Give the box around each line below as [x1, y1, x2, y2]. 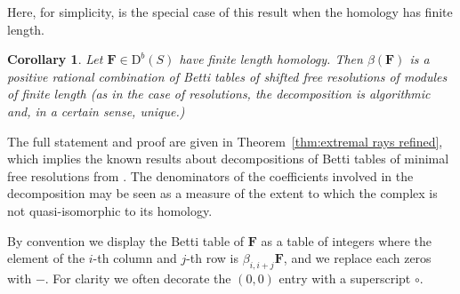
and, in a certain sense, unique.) [7, 101, 185, 120]
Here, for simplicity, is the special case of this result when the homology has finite [7, 3, 453, 20]
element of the [7, 249, 85, 267]
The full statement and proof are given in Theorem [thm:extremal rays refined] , [7, 131, 443, 150]
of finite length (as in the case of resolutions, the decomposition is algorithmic [7, 84, 431, 103]
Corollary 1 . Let [7, 50, 103, 68]
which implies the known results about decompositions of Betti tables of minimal [7, 149, 449, 168]
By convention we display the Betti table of [7, 231, 245, 250]
